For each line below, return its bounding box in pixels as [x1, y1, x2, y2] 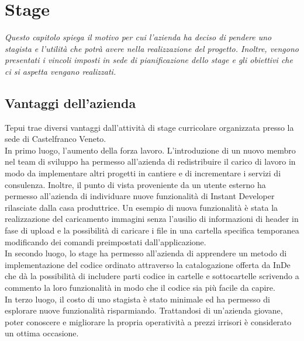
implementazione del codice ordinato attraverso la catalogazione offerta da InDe [5, 258, 291, 270]
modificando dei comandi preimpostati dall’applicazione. [5, 235, 206, 248]
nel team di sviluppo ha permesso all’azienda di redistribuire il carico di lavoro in [5, 155, 296, 168]
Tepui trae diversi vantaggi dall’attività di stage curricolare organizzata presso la [5, 121, 294, 133]
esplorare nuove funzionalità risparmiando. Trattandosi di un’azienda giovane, [5, 304, 283, 316]
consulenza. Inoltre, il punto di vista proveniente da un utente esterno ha [5, 178, 266, 190]
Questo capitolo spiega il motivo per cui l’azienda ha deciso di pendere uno [5, 31, 272, 43]
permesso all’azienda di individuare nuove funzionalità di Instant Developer [5, 190, 275, 202]
